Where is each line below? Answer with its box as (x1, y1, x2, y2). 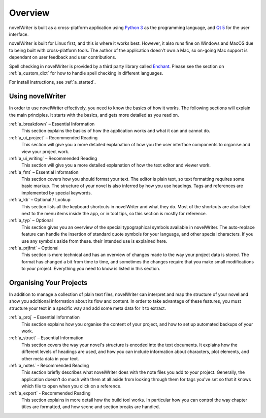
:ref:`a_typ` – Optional (9, 217, 53, 224)
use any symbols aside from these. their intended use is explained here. (21, 238, 167, 244)
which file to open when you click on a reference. (21, 383, 122, 389)
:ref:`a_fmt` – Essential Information (9, 169, 79, 175)
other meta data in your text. (21, 355, 79, 361)
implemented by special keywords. (21, 190, 92, 195)
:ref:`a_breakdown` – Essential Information (9, 121, 95, 127)
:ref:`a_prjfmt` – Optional (9, 245, 59, 251)
